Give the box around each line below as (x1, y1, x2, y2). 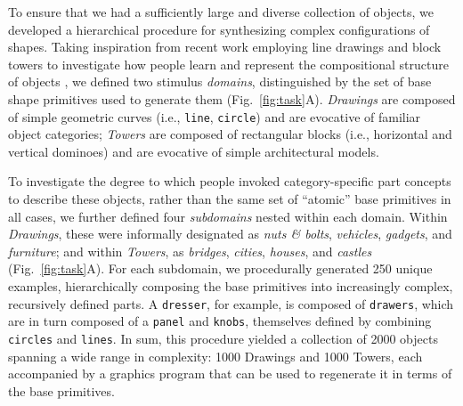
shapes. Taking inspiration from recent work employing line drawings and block (8, 37, 442, 56)
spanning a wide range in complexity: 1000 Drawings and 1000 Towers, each (8, 346, 423, 365)
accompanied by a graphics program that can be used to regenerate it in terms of (8, 364, 452, 383)
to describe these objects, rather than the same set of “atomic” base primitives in (8, 190, 451, 207)
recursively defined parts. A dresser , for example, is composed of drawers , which (8, 294, 454, 313)
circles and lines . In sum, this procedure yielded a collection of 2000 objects (8, 329, 438, 347)
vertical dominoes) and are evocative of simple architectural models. (8, 142, 379, 160)
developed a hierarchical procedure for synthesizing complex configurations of (8, 20, 430, 38)
